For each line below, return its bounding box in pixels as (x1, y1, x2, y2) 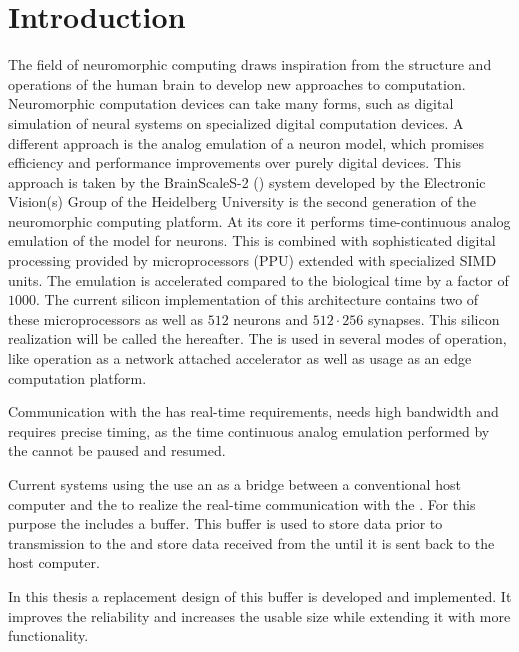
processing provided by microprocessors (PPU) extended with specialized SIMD (8, 250, 497, 271)
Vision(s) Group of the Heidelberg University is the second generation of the (8, 191, 477, 212)
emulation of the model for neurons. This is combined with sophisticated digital (8, 230, 496, 251)
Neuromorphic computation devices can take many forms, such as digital (8, 93, 454, 114)
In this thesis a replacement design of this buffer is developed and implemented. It (8, 585, 512, 606)
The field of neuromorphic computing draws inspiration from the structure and (8, 54, 492, 75)
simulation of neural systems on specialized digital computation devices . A (8, 112, 464, 133)
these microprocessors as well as (8, 308, 203, 329)
